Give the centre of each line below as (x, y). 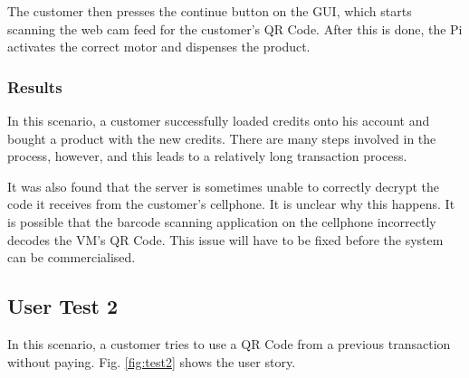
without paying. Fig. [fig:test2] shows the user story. (152, 361)
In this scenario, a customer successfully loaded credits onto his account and (219, 120)
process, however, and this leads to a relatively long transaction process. (207, 156)
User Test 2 (63, 306)
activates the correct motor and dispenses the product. (159, 47)
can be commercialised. (72, 257)
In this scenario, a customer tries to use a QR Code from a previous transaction (229, 343)
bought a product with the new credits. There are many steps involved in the (222, 138)
